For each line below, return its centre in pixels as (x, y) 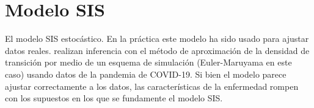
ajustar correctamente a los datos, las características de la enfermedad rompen (152, 86)
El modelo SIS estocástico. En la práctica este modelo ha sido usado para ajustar (157, 39)
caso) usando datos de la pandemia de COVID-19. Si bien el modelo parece (146, 74)
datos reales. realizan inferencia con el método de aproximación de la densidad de (157, 50)
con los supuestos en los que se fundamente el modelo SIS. (114, 98)
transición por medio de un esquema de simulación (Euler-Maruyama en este (148, 62)
